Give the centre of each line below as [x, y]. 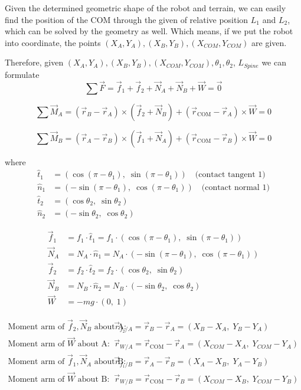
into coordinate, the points [53, 42]
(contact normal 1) [235, 187]
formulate [22, 74]
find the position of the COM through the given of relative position [127, 19]
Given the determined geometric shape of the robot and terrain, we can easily [145, 8]
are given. [269, 42]
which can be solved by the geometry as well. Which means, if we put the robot [149, 31]
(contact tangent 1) [230, 175]
